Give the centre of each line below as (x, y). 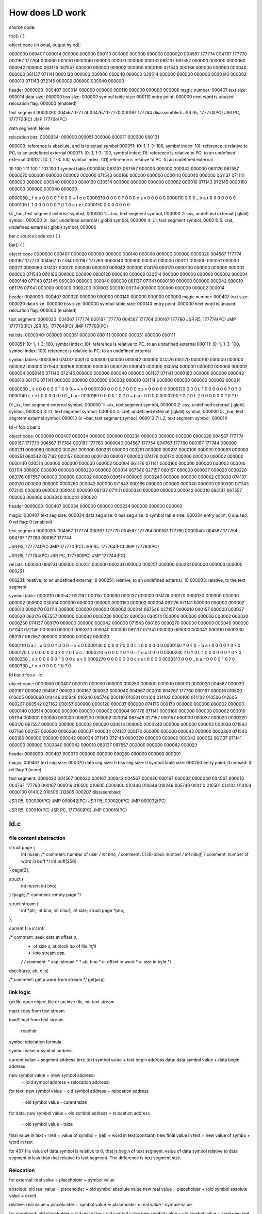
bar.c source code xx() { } (35, 236)
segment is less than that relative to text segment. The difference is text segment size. (95, 1158)
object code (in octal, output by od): (45, 45)
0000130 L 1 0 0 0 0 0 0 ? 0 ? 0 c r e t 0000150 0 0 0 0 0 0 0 (69, 204)
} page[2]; (19, 870)
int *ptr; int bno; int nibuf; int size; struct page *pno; (73, 910)
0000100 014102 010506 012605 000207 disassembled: (65, 792)
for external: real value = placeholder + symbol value (62, 1180)
